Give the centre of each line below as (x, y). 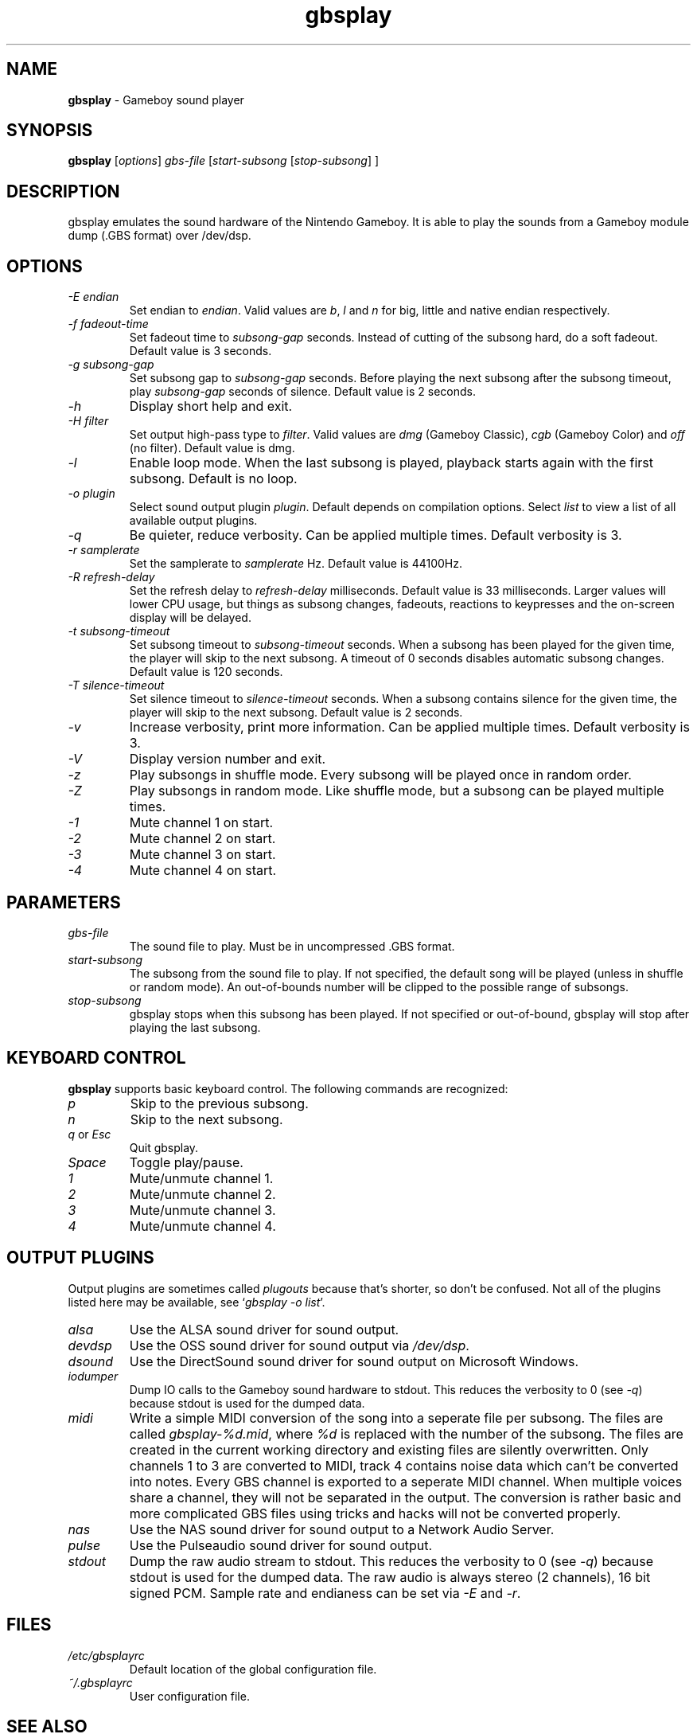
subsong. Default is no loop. (213, 479)
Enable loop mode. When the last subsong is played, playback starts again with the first (391, 463)
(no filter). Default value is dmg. (212, 448)
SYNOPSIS (50, 131)
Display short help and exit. (211, 406)
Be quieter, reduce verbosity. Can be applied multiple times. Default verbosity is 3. (376, 535)
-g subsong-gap (111, 365)
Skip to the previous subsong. (219, 1103)
